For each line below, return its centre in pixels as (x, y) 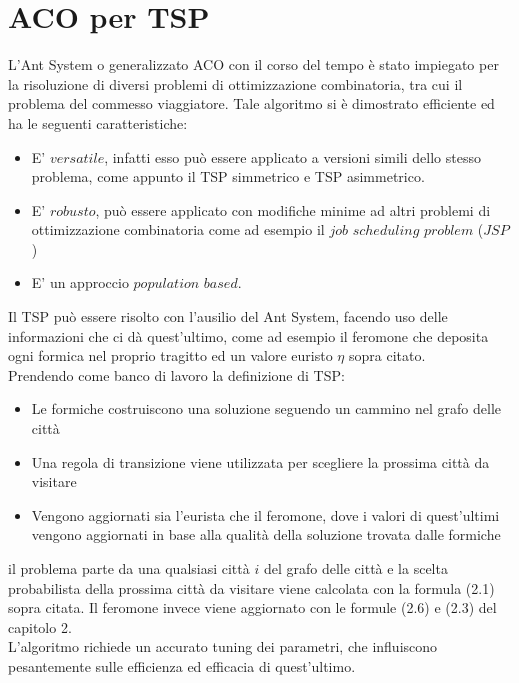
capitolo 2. (40, 626)
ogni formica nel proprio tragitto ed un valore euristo (170, 355)
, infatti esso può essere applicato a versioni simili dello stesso (292, 156)
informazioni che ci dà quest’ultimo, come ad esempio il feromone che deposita (248, 335)
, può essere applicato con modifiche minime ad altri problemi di (293, 209)
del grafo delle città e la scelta (355, 568)
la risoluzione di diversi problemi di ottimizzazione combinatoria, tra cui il (235, 83)
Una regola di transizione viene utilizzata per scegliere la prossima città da (260, 461)
